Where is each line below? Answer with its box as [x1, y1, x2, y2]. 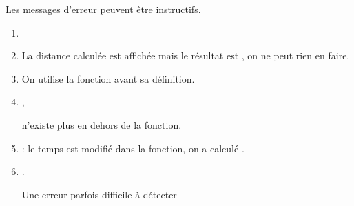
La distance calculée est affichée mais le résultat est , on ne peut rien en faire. [21, 48, 350, 63]
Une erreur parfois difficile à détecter [21, 187, 177, 201]
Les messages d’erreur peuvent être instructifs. [6, 2, 201, 16]
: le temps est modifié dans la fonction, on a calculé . [21, 141, 244, 155]
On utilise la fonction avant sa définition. [21, 71, 195, 85]
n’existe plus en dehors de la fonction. [21, 117, 182, 132]
